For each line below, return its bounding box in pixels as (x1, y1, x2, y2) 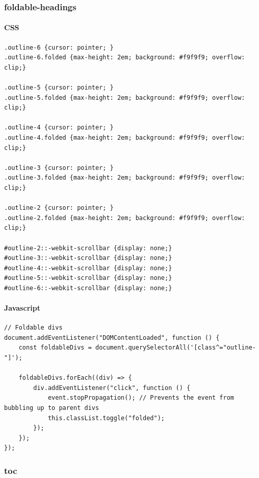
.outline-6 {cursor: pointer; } (4, 44, 114, 51)
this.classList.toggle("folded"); (47, 414, 165, 422)
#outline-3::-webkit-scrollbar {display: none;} (4, 254, 172, 262)
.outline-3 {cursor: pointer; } (4, 164, 114, 171)
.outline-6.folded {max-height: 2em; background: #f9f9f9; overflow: (4, 54, 245, 61)
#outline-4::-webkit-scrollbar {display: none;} (4, 264, 172, 272)
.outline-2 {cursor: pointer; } (4, 204, 114, 212)
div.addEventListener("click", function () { (33, 384, 191, 392)
